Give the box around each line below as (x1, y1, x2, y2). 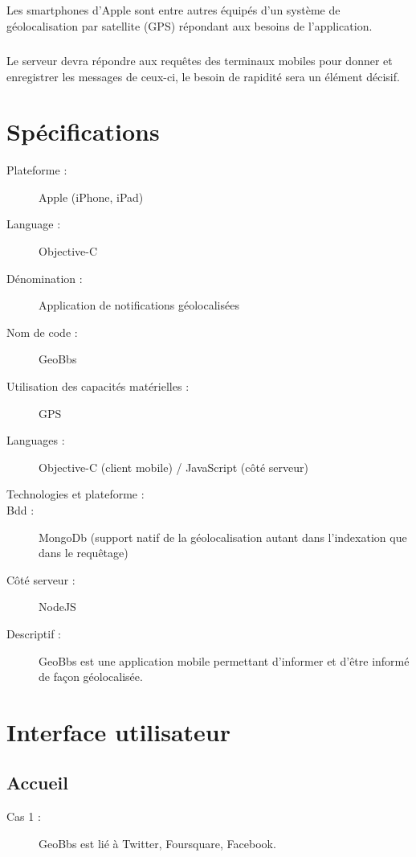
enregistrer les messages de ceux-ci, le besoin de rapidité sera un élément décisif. (6, 68, 400, 84)
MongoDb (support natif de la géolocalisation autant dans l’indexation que (39, 528, 407, 545)
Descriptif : (6, 625, 61, 642)
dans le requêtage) (39, 544, 128, 561)
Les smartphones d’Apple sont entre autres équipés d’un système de (6, 2, 341, 18)
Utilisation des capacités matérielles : (6, 378, 190, 394)
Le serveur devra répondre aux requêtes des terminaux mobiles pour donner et (6, 51, 393, 68)
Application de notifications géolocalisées (39, 297, 239, 314)
